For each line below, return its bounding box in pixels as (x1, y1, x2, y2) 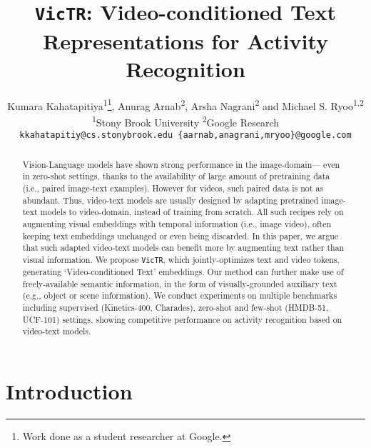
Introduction (6, 376, 133, 405)
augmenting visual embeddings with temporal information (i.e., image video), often (22, 217, 332, 229)
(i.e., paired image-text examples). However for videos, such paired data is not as (22, 181, 324, 194)
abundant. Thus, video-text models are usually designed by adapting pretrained (22, 194, 319, 206)
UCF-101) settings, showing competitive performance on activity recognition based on (22, 313, 342, 325)
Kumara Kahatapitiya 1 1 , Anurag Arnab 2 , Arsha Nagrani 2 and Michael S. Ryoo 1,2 (7, 96, 364, 113)
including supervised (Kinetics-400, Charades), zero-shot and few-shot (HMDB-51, (22, 301, 329, 313)
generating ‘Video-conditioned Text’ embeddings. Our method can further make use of (22, 265, 344, 277)
